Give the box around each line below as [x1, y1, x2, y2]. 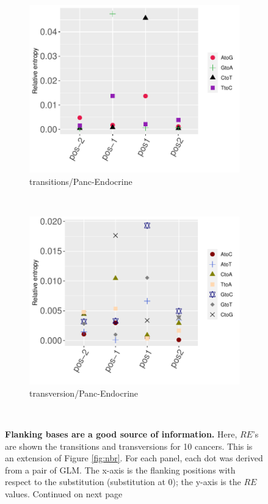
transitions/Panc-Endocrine [29, 175, 132, 187]
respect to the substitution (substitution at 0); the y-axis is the [5, 475, 241, 488]
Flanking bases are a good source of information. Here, [5, 427, 237, 440]
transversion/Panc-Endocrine [29, 386, 139, 399]
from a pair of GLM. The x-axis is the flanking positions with [5, 463, 236, 476]
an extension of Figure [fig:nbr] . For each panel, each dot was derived [5, 452, 263, 464]
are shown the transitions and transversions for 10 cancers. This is [5, 439, 253, 452]
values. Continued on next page [5, 487, 123, 500]
